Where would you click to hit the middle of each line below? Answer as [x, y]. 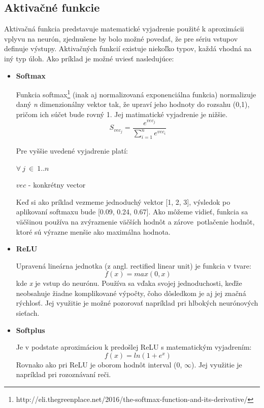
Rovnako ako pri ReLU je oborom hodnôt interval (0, [99, 364]
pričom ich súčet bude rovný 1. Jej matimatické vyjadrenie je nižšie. [122, 114]
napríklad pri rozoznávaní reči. [63, 374]
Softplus [30, 330]
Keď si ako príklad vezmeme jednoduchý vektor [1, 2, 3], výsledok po [123, 201]
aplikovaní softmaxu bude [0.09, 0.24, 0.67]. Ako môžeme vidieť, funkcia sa [132, 212]
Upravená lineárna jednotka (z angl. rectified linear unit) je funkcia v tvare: [134, 265]
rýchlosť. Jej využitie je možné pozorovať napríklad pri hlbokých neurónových [137, 303]
